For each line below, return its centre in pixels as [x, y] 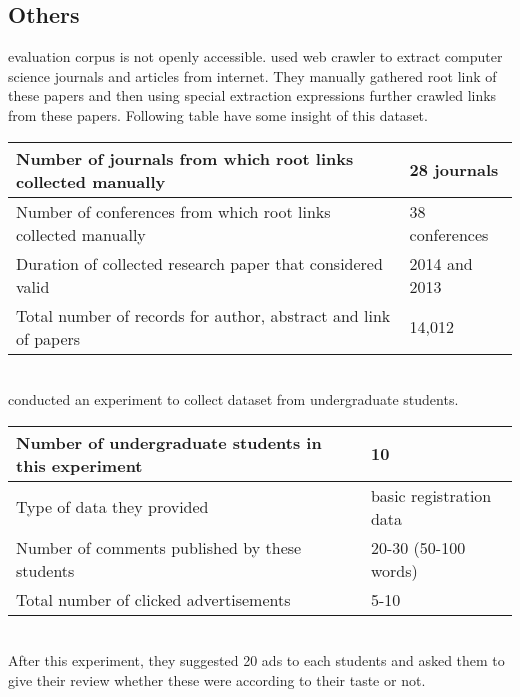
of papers [48, 338]
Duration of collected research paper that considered [199, 263]
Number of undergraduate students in [169, 442]
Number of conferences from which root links [173, 211]
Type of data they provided [112, 507]
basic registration [431, 495]
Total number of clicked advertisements [153, 599]
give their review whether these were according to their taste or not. [217, 679]
